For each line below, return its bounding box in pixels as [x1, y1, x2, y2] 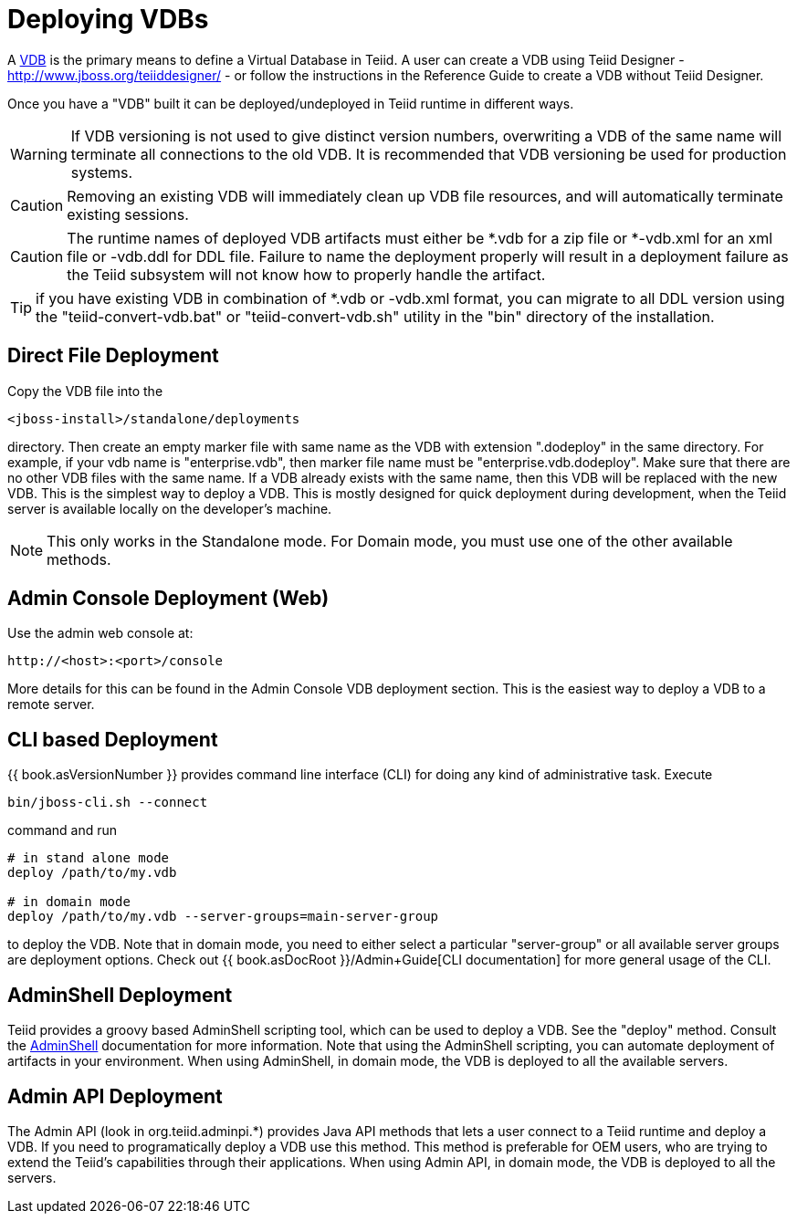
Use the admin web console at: [7, 625, 194, 642]
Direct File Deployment [7, 344, 219, 368]
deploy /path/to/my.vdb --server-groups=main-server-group [7, 909, 439, 924]
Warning [10, 144, 68, 163]
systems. [70, 162, 133, 182]
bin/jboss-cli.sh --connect [7, 795, 208, 810]
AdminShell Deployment [7, 983, 233, 1007]
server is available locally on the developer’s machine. [7, 500, 332, 517]
